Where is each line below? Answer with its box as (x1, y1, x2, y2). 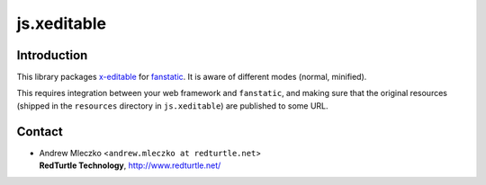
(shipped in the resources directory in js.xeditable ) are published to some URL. (16, 100, 328, 111)
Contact (16, 124, 63, 139)
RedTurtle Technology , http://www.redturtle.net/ (39, 160, 221, 171)
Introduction (16, 48, 88, 63)
